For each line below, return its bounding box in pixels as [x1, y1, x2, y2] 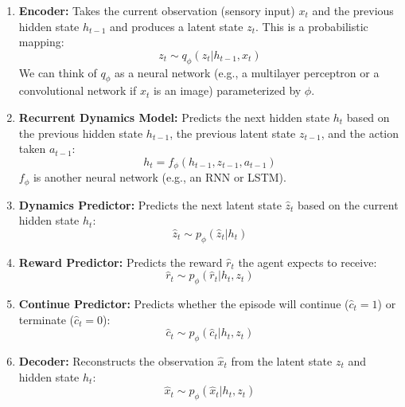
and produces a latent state [110, 18, 243, 34]
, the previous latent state [169, 124, 296, 141]
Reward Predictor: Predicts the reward [18, 253, 223, 270]
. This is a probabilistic [255, 18, 368, 34]
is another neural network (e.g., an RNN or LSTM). [33, 169, 286, 186]
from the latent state [231, 353, 333, 370]
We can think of [18, 64, 97, 80]
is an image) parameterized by [153, 82, 302, 99]
